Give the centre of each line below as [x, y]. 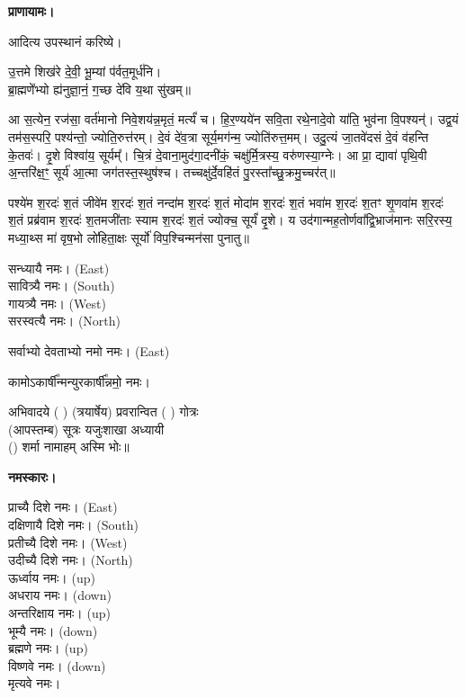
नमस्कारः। [32, 476]
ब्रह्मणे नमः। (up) [48, 648]
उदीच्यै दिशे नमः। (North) [71, 560]
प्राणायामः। [31, 11]
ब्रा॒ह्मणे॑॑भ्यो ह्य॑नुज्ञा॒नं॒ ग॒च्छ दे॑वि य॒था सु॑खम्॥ [99, 89]
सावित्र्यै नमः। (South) [62, 286]
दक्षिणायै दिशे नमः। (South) [74, 525]
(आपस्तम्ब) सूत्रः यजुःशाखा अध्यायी [86, 429]
